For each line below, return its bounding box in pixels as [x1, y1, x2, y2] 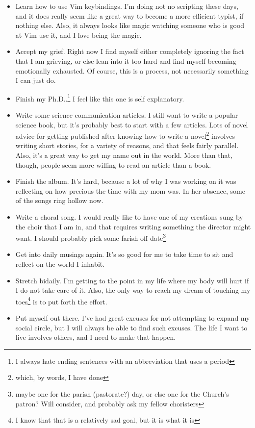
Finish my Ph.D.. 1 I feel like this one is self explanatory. [15, 92, 184, 103]
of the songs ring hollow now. [15, 195, 103, 205]
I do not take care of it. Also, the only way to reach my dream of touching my [15, 285, 251, 295]
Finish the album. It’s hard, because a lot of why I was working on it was [15, 176, 236, 186]
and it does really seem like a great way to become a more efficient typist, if [15, 10, 244, 21]
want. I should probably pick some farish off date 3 [15, 231, 166, 243]
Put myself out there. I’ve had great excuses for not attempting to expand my [15, 313, 250, 323]
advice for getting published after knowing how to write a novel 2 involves [15, 129, 235, 141]
